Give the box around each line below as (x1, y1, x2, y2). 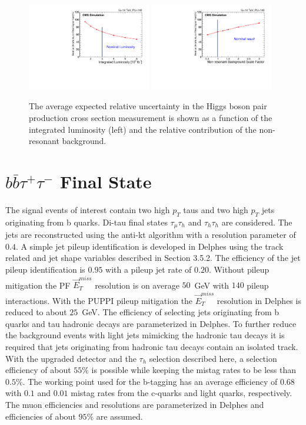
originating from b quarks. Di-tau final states (5, 215, 168, 228)
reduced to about (5, 306, 67, 318)
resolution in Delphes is (217, 294, 301, 306)
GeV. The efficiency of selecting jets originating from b (82, 306, 280, 318)
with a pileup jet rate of (105, 263, 192, 275)
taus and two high (183, 203, 248, 215)
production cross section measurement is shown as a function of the (29, 112, 272, 124)
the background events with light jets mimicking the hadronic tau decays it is (5, 329, 285, 341)
